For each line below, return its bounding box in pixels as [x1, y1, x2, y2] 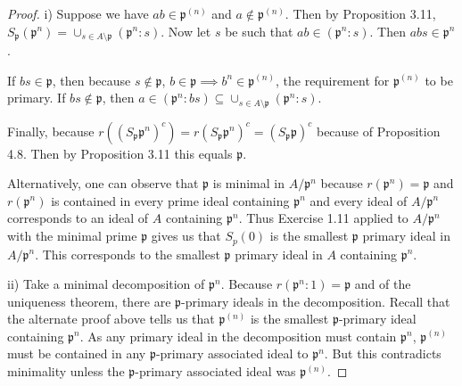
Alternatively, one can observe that [7, 174, 199, 193]
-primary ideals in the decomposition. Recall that [181, 292, 450, 310]
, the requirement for [275, 70, 390, 89]
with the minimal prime [7, 226, 137, 245]
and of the [354, 275, 411, 293]
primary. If [7, 88, 66, 107]
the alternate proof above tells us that [7, 309, 215, 328]
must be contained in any [7, 344, 146, 363]
